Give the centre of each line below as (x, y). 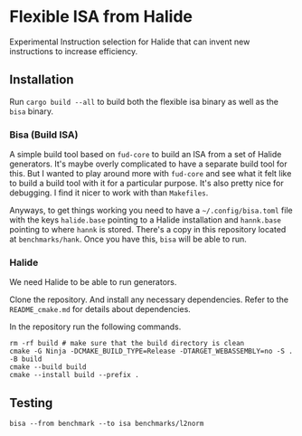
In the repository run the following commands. (95, 327)
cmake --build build (48, 367)
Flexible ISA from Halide (101, 17)
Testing (31, 403)
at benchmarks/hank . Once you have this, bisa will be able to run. (128, 239)
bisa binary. (32, 111)
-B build (26, 359)
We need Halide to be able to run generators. (93, 282)
